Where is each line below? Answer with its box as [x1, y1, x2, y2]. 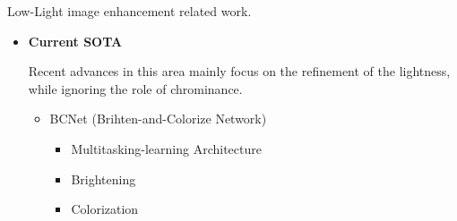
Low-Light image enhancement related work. [7, 2, 252, 20]
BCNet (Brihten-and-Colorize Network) [49, 109, 267, 128]
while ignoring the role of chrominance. [28, 79, 243, 98]
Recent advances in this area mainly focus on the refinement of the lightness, [28, 62, 451, 81]
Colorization [71, 200, 139, 218]
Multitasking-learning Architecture [71, 139, 262, 157]
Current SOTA [28, 31, 123, 50]
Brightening [71, 169, 136, 188]
